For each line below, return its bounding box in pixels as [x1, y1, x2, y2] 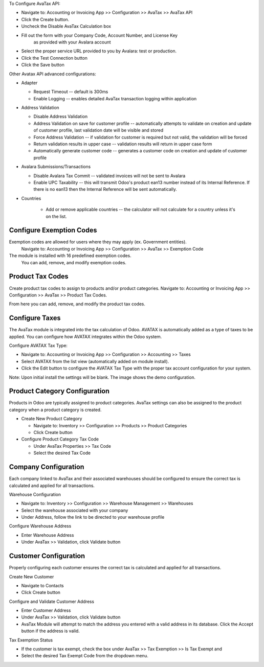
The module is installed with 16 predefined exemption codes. [9, 253, 132, 259]
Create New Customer [9, 574, 54, 579]
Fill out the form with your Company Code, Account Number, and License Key [21, 32, 178, 38]
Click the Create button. [21, 16, 69, 22]
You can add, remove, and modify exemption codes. [21, 259, 127, 265]
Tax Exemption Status [9, 637, 53, 643]
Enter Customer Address [21, 607, 71, 614]
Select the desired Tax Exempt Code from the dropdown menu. [21, 653, 149, 659]
